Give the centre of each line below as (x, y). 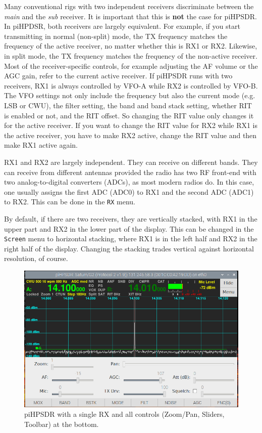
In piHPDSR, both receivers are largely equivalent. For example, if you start (122, 26)
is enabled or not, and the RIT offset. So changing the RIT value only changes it (129, 115)
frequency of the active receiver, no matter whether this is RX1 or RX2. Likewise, (131, 46)
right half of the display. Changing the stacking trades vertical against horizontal (129, 248)
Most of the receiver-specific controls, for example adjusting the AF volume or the (131, 66)
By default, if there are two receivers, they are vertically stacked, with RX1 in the (131, 218)
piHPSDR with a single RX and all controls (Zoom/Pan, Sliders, (124, 414)
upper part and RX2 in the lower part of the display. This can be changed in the (129, 228)
